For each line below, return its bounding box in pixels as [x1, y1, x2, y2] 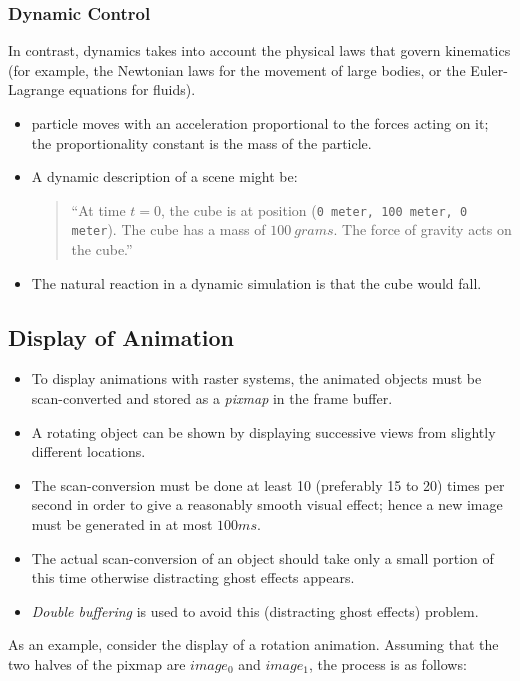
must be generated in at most [31, 514, 213, 535]
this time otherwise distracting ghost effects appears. [31, 567, 355, 588]
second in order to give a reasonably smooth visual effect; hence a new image [31, 494, 503, 515]
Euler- [470, 59, 508, 80]
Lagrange [8, 79, 65, 100]
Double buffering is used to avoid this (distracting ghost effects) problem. [31, 600, 479, 621]
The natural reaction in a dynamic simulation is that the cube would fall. [31, 272, 482, 293]
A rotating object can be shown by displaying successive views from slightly [31, 421, 496, 442]
